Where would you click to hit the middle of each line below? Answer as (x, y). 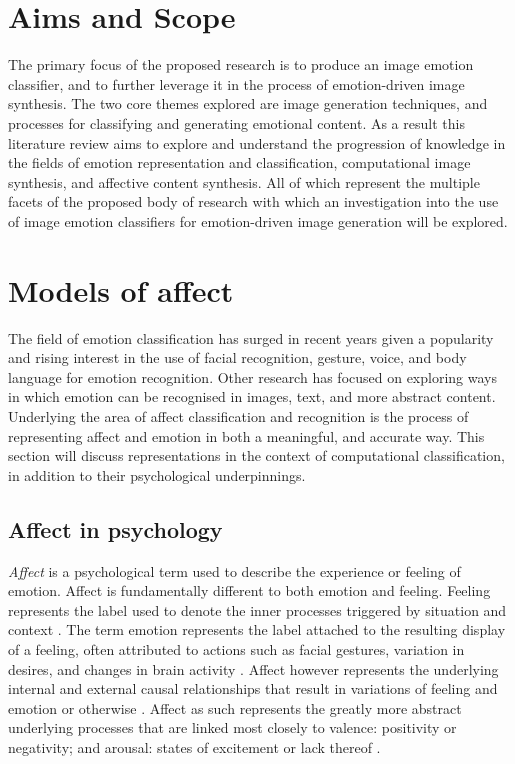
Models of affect (121, 289)
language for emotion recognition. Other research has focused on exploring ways (252, 376)
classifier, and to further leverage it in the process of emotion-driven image (236, 83)
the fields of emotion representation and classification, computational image (239, 162)
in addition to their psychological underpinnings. (157, 474)
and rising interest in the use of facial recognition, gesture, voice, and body (237, 357)
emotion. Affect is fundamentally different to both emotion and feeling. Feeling (249, 590)
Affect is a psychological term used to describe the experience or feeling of (234, 570)
